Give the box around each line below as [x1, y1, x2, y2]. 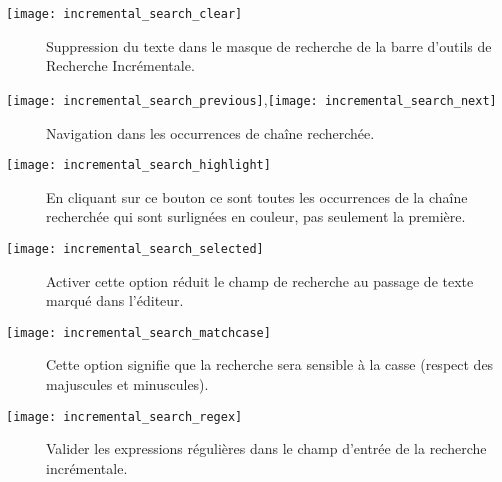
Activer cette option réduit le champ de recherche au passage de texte [46, 270, 474, 291]
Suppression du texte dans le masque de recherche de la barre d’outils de [46, 35, 492, 56]
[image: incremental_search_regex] [6, 409, 243, 424]
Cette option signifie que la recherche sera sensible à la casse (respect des [46, 354, 494, 375]
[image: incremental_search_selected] [6, 241, 264, 256]
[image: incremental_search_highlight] [6, 158, 271, 173]
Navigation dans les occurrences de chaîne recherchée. [46, 122, 375, 143]
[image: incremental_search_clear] [6, 7, 243, 21]
